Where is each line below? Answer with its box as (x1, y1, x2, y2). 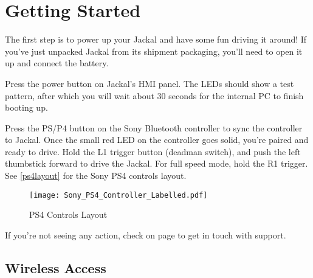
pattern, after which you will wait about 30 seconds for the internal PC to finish (5, 89, 304, 102)
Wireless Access (5, 258, 106, 277)
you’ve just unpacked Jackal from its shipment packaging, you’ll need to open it (5, 44, 303, 57)
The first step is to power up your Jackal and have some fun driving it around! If (5, 33, 307, 46)
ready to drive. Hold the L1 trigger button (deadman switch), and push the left (5, 145, 301, 158)
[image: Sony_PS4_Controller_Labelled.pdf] (29, 190, 208, 200)
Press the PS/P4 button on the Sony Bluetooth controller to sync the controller (5, 121, 303, 134)
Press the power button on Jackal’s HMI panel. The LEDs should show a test (5, 77, 294, 89)
